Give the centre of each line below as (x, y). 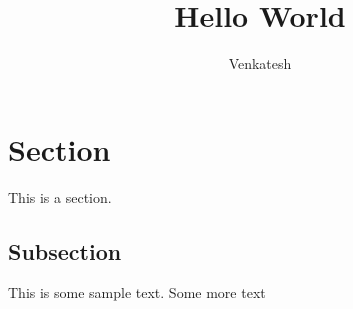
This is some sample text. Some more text (137, 292)
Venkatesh (260, 63)
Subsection (65, 250)
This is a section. (60, 196)
